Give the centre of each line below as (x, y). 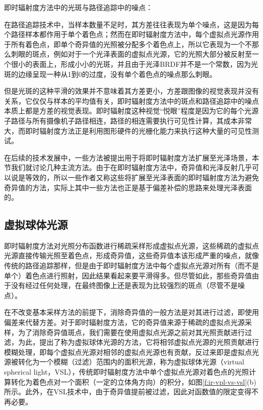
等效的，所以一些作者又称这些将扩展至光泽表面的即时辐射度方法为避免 (142, 177)
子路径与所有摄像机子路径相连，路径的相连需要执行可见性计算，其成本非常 (128, 120)
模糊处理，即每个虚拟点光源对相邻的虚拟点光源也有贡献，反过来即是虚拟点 (128, 352)
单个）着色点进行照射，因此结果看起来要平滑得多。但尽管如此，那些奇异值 (128, 275)
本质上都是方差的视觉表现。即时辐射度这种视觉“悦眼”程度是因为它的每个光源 (131, 111)
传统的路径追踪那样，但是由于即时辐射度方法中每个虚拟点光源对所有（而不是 (131, 265)
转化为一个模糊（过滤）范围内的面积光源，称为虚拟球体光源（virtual (131, 362)
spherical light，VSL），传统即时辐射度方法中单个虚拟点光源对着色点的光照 (127, 372)
